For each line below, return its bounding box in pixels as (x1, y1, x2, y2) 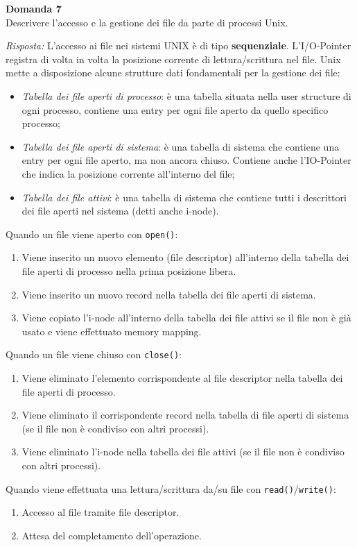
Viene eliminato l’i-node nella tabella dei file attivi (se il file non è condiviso (21, 444, 345, 459)
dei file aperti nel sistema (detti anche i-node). (21, 203, 219, 218)
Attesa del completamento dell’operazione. (21, 528, 202, 542)
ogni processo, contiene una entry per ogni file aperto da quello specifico (21, 102, 329, 117)
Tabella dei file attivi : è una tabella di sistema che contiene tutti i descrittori (21, 190, 347, 204)
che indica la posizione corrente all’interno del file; (21, 166, 235, 180)
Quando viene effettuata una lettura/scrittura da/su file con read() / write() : (6, 481, 336, 496)
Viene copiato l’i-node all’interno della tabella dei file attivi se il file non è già (21, 310, 351, 325)
